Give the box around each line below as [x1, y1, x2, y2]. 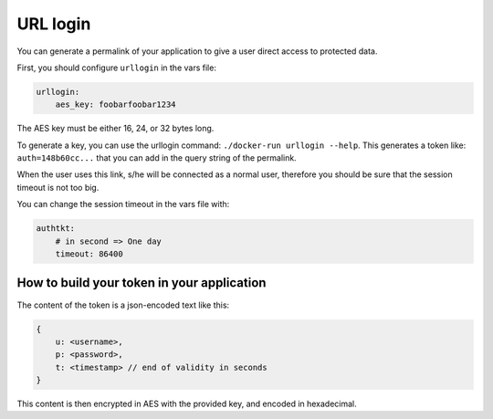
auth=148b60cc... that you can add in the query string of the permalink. [16, 152, 297, 163]
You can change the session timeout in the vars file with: [16, 199, 230, 210]
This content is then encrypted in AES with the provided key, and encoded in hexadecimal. [16, 398, 358, 410]
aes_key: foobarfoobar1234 [55, 100, 177, 110]
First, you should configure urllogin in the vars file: [16, 62, 216, 73]
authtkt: [36, 224, 76, 234]
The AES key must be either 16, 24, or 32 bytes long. [16, 123, 215, 134]
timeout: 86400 [55, 249, 123, 259]
